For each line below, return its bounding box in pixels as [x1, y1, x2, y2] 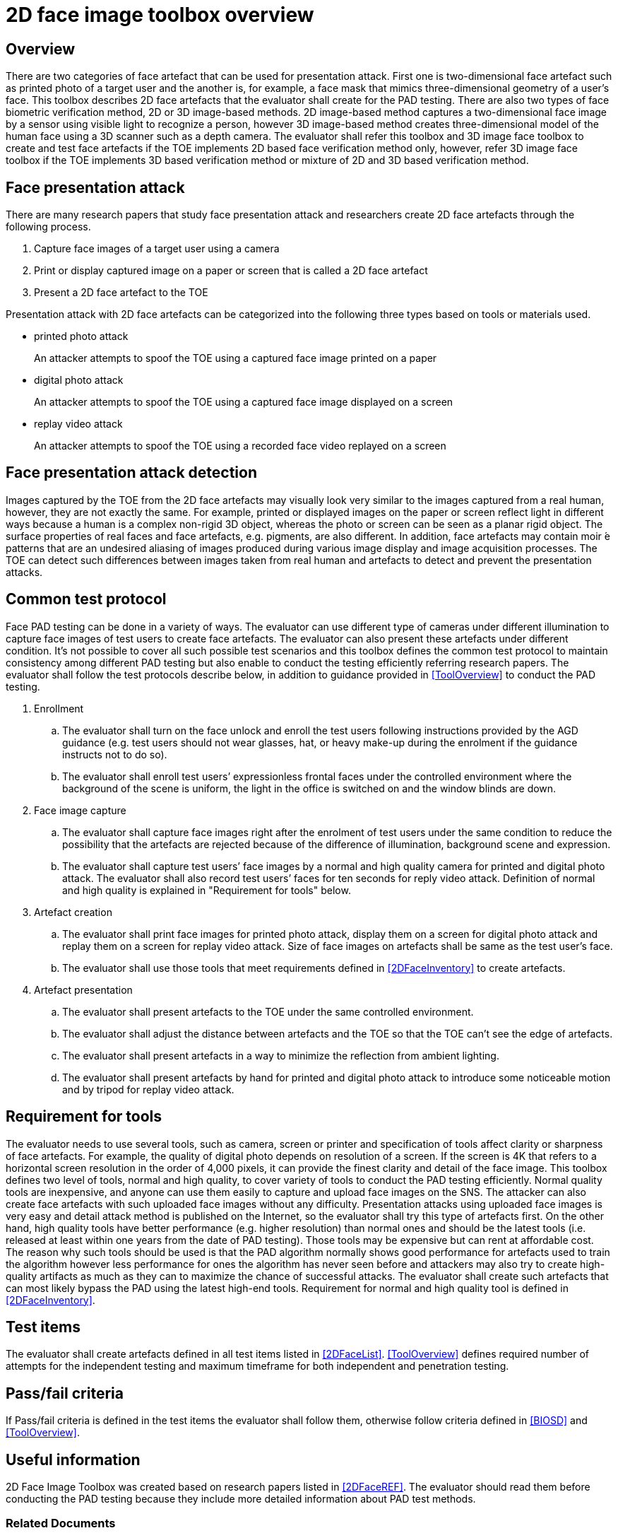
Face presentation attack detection [6, 464, 258, 482]
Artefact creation [34, 905, 112, 918]
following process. [6, 221, 91, 233]
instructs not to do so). [62, 748, 167, 760]
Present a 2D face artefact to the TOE [34, 286, 208, 299]
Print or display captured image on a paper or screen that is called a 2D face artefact [34, 264, 428, 277]
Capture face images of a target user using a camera [34, 242, 280, 255]
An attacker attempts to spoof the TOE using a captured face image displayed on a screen [34, 396, 453, 409]
